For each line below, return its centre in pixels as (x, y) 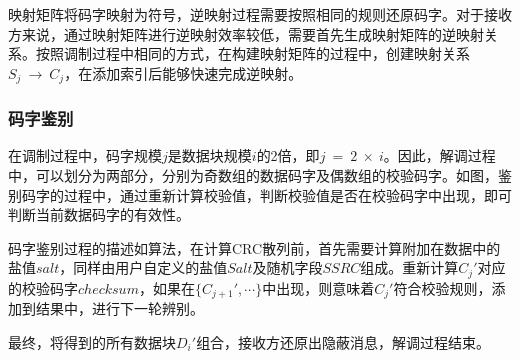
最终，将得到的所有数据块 (92, 341)
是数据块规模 (209, 155)
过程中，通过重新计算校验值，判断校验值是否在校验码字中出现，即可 (287, 194)
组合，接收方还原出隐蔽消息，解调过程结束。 (343, 341)
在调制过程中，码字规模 (85, 155)
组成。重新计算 (409, 267)
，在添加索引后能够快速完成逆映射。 (183, 72)
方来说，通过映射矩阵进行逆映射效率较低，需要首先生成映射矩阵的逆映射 (246, 33)
